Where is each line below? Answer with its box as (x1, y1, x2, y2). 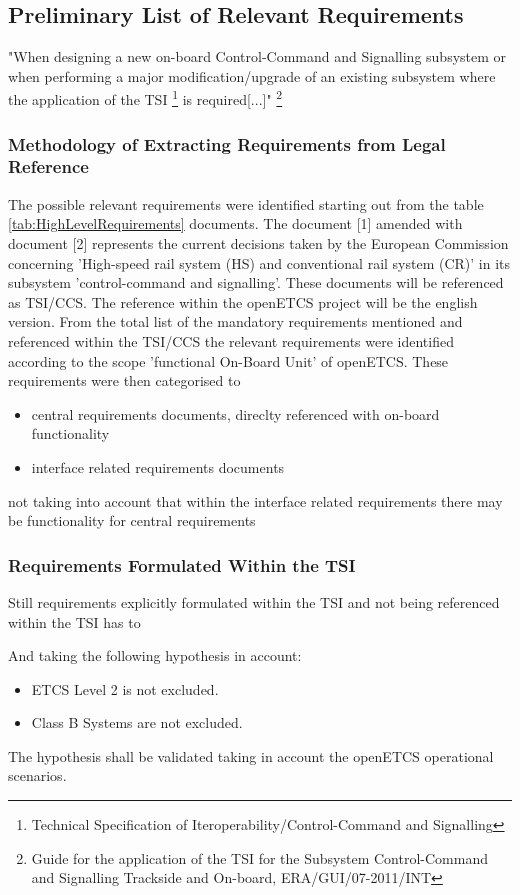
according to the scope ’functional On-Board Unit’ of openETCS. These (8, 350, 449, 371)
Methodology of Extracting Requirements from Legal (8, 131, 446, 156)
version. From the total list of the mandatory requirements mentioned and (8, 311, 463, 332)
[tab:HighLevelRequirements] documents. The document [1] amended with (8, 213, 463, 234)
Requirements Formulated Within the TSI (8, 552, 356, 577)
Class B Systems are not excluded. (31, 712, 243, 733)
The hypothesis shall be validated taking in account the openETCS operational (8, 745, 494, 766)
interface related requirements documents (31, 456, 285, 477)
